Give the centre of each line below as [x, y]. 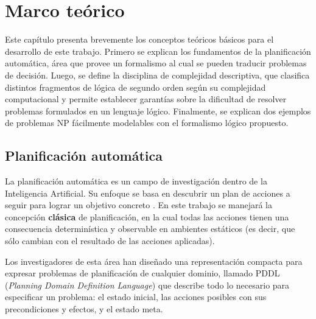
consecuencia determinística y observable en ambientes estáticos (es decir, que [150, 229]
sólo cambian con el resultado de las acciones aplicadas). [110, 241]
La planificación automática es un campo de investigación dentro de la [136, 181]
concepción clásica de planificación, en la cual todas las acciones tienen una [147, 216]
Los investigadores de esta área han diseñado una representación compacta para [154, 261]
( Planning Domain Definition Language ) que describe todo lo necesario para [147, 285]
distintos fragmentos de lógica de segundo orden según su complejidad [135, 87]
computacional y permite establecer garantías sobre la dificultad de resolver [146, 99]
